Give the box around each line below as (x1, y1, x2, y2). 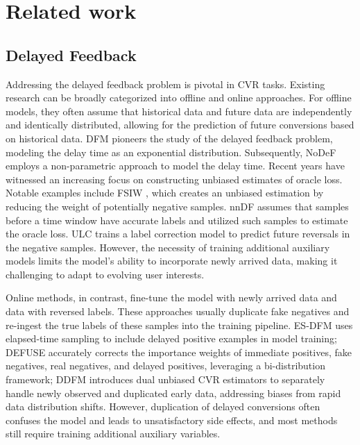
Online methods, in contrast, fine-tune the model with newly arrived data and (6, 290, 337, 305)
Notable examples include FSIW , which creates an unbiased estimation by (6, 185, 324, 200)
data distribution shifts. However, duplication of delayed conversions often (6, 399, 320, 414)
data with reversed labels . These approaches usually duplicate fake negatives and (6, 304, 350, 319)
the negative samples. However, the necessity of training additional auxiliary (6, 240, 330, 254)
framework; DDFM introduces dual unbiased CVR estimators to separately (6, 372, 325, 387)
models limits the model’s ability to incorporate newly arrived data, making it (6, 253, 338, 268)
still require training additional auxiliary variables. (6, 426, 221, 441)
